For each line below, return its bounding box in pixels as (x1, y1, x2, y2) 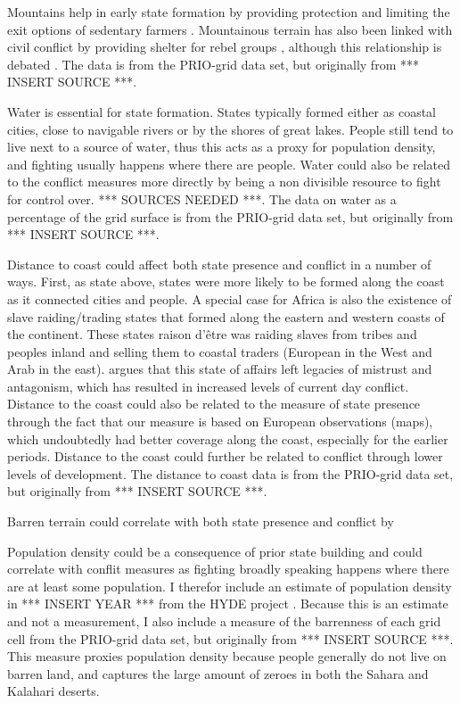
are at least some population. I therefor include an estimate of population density (7, 576, 452, 595)
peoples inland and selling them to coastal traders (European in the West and (7, 342, 432, 360)
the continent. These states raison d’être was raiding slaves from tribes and (7, 325, 417, 343)
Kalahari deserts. (7, 682, 100, 700)
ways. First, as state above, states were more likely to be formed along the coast (7, 272, 445, 291)
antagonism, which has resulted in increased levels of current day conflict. (7, 376, 409, 395)
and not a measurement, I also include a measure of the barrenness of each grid (7, 612, 441, 630)
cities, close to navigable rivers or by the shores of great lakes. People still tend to (7, 120, 454, 138)
